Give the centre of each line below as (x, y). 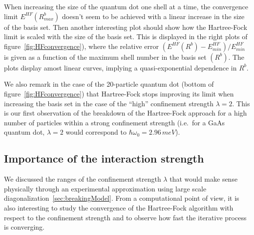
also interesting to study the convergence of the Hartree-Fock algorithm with (119, 207)
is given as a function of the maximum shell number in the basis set (105, 57)
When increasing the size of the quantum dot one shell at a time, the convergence (126, 6)
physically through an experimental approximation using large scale (105, 188)
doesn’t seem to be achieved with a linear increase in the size (153, 16)
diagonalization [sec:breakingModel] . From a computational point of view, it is (122, 198)
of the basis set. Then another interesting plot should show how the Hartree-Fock (126, 27)
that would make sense (204, 179)
